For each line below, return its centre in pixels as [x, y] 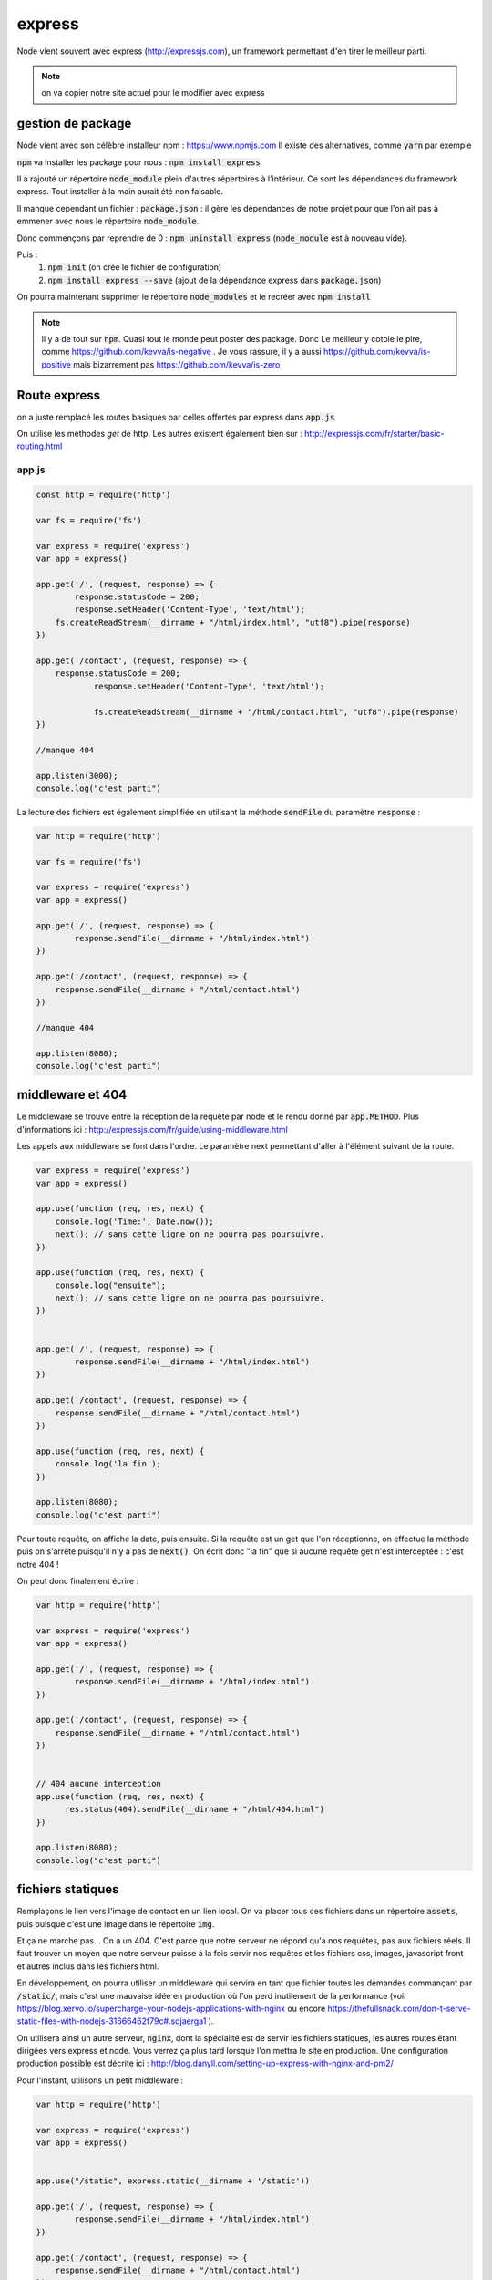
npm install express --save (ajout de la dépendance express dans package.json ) [215, 280]
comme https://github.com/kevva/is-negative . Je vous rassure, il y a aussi [182, 352]
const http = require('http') [103, 494]
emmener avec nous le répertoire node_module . [108, 221]
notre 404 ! [38, 1564]
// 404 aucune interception [98, 1784]
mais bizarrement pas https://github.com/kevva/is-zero [177, 364]
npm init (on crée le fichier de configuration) [135, 267]
